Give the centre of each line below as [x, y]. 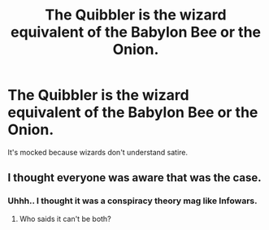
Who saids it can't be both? [65, 219]
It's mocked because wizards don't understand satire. [98, 152]
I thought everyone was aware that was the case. [134, 178]
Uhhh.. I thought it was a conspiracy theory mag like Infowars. [132, 201]
